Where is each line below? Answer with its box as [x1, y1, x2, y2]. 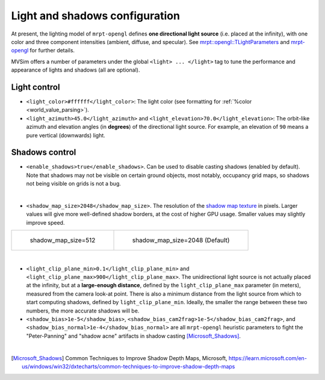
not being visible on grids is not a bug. [26, 180, 122, 187]
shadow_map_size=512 [29, 236, 96, 245]
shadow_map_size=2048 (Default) [132, 236, 230, 245]
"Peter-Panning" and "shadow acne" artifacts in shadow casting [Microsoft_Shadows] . [26, 332, 241, 340]
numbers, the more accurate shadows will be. [26, 307, 140, 314]
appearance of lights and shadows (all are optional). [11, 66, 140, 73]
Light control [11, 82, 60, 92]
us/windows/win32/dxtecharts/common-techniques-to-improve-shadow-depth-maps [22, 363, 235, 370]
